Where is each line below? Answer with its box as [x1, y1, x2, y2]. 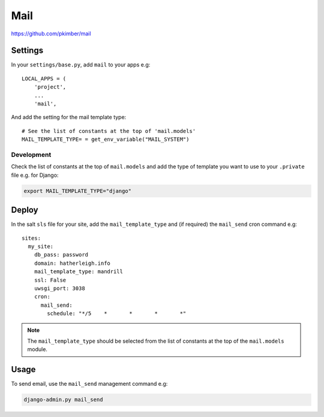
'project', [34, 84, 67, 90]
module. [27, 346, 48, 353]
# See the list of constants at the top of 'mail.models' [22, 128, 196, 134]
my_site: [28, 243, 54, 250]
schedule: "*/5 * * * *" [47, 310, 187, 317]
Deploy [11, 205, 38, 215]
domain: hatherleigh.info [34, 259, 111, 267]
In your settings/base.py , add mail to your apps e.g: [11, 61, 151, 68]
